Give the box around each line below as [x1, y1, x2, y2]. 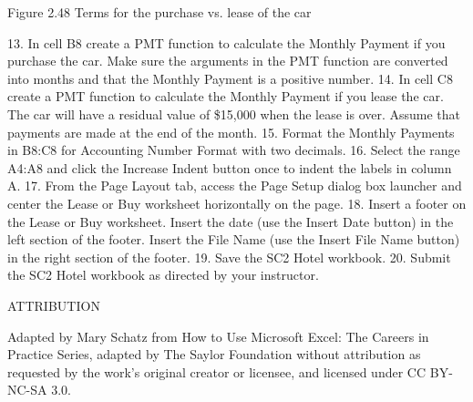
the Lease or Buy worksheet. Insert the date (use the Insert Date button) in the [7, 211, 454, 231]
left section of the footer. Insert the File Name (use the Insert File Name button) [7, 230, 460, 249]
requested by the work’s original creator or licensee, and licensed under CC [7, 362, 427, 381]
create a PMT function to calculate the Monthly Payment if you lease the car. [7, 87, 444, 106]
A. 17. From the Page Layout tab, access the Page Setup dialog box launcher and [7, 176, 462, 195]
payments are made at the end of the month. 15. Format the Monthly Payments [7, 122, 455, 141]
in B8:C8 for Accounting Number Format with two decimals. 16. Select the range [7, 140, 460, 160]
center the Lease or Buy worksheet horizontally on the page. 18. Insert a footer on [7, 193, 467, 212]
